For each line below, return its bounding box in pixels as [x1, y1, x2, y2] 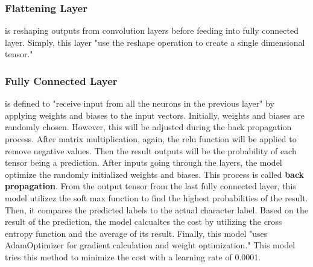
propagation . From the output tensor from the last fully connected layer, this [5, 180, 296, 192]
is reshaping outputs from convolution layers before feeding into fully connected [5, 24, 299, 37]
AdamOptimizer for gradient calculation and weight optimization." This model [5, 239, 296, 251]
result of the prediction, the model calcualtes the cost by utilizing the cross [5, 215, 282, 228]
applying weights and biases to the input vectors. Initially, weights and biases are [5, 108, 305, 121]
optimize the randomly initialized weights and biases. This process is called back [5, 168, 305, 180]
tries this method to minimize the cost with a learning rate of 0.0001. [5, 250, 261, 263]
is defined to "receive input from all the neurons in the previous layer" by [5, 97, 274, 110]
